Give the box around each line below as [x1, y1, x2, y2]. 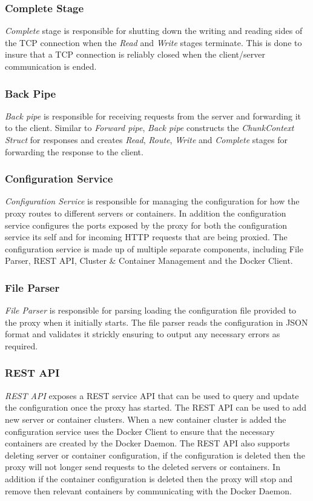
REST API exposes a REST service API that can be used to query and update [5, 389, 299, 402]
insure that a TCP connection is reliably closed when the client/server [5, 48, 265, 61]
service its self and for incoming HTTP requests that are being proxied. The [5, 230, 288, 243]
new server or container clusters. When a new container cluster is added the [5, 412, 286, 425]
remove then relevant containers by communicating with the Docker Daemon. [5, 484, 292, 497]
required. [5, 339, 38, 352]
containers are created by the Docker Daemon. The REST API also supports [5, 437, 290, 449]
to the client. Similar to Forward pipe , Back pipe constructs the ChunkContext [5, 121, 294, 134]
